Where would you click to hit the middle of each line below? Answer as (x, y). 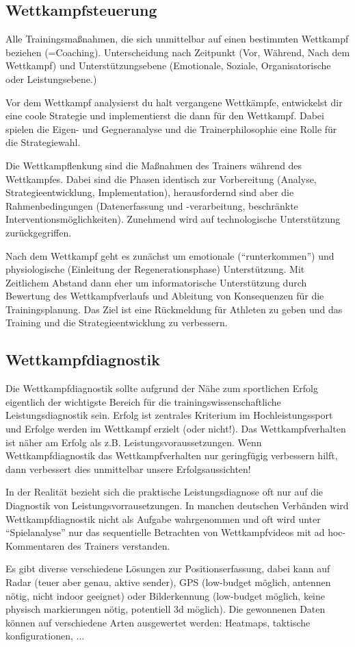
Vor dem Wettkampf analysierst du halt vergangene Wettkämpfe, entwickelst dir (174, 102)
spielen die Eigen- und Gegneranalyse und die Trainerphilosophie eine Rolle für (171, 129)
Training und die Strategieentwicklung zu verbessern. (117, 322)
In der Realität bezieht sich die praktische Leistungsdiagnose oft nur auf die (165, 492)
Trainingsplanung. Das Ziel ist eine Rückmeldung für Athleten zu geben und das (174, 309)
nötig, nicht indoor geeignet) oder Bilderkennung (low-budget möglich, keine (166, 595)
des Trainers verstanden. (119, 545)
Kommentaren (35, 545)
